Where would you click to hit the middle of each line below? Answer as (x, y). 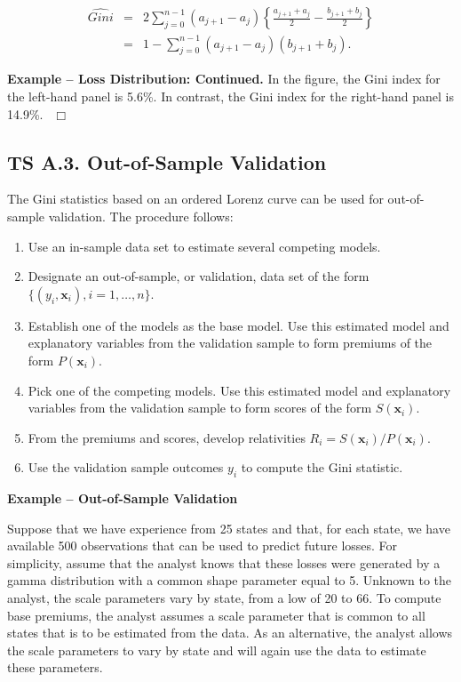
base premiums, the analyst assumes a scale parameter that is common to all (216, 615)
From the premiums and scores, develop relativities (167, 437)
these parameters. (55, 667)
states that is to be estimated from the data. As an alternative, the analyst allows (230, 633)
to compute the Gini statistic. (322, 467)
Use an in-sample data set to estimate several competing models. (204, 246)
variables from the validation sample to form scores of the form (200, 408)
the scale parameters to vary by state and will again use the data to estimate (217, 650)
